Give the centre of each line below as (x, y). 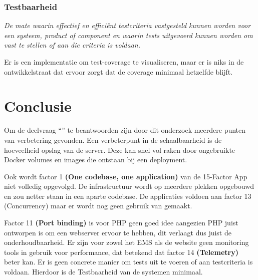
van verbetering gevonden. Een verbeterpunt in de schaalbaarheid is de (113, 139)
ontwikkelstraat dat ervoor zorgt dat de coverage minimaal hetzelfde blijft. (118, 71)
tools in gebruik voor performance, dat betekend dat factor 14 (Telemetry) (121, 252)
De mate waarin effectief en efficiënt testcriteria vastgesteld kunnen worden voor (127, 25)
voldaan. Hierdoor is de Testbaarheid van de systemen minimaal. (103, 272)
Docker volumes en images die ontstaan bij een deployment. (96, 160)
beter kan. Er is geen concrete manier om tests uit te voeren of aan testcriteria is (128, 262)
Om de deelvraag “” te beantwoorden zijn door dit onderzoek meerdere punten (125, 130)
